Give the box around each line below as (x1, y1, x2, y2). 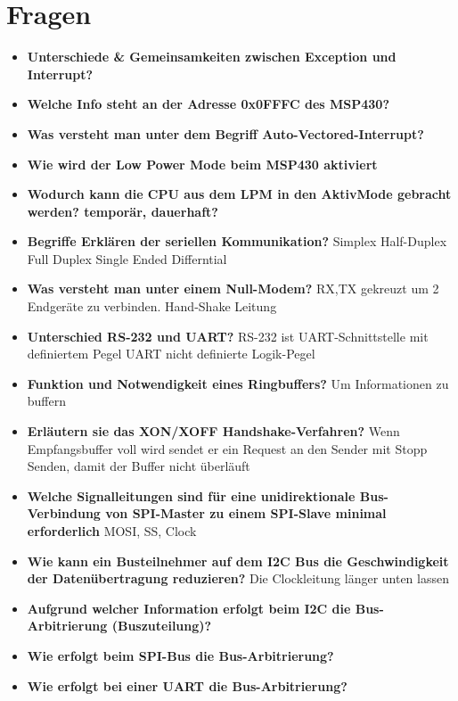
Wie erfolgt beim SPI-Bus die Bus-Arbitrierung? (27, 646, 334, 664)
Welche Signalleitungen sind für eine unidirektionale (27, 486, 356, 505)
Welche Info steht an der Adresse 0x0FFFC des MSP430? (27, 95, 389, 113)
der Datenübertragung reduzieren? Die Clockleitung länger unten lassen (27, 569, 449, 588)
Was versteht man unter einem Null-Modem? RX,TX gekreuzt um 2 (27, 279, 439, 298)
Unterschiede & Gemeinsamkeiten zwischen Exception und (27, 47, 397, 66)
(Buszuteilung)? (111, 616, 212, 635)
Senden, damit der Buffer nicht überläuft (27, 457, 250, 475)
